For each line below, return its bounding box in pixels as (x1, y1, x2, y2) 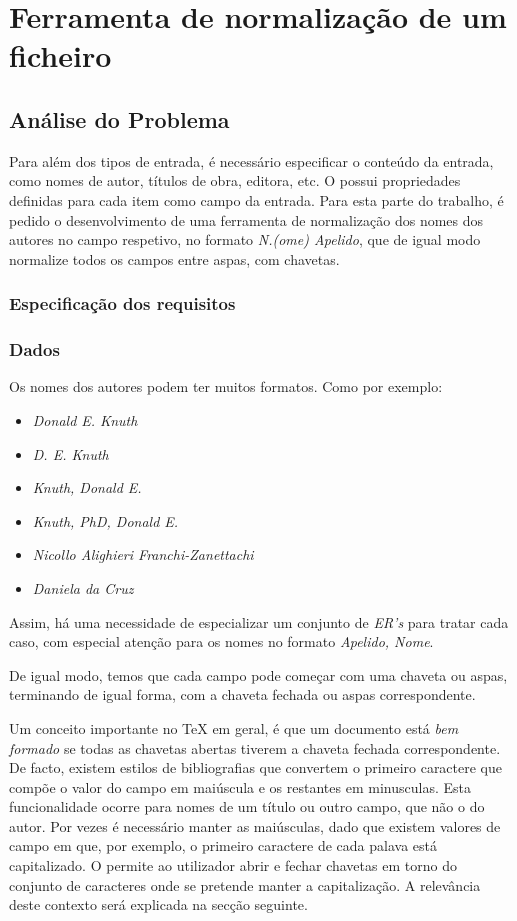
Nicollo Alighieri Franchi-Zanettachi (32, 544, 254, 565)
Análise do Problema (9, 103, 230, 134)
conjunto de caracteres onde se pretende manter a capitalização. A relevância (9, 874, 481, 895)
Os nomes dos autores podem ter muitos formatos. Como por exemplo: (9, 376, 443, 397)
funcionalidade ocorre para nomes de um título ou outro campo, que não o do (9, 796, 485, 817)
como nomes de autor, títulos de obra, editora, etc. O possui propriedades (9, 170, 461, 191)
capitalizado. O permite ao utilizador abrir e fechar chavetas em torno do (9, 855, 457, 876)
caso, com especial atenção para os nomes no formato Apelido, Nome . (9, 631, 434, 652)
